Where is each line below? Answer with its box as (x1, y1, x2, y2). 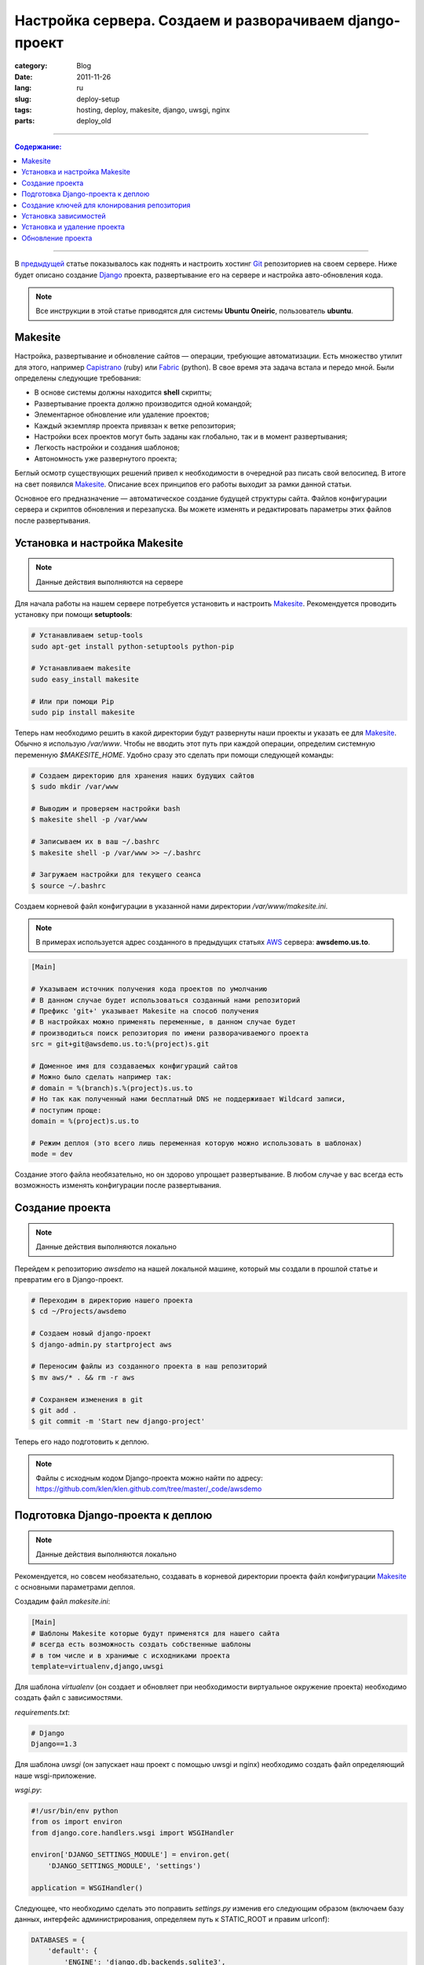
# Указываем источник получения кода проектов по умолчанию (31, 985, 268, 994)
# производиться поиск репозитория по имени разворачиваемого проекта (31, 1028, 309, 1038)
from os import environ (31, 1817, 123, 1827)
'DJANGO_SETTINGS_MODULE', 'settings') (47, 1861, 202, 1870)
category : (14, 61, 48, 71)
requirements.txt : (14, 1707, 71, 1717)
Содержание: (14, 141, 62, 151)
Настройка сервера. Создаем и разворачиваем (14, 12, 345, 29)
